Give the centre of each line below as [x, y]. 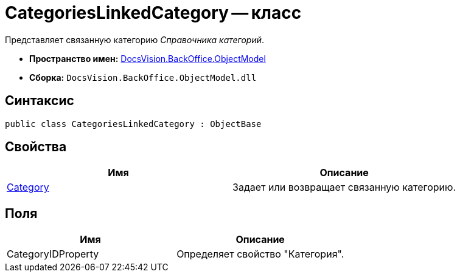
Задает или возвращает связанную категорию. [344, 187]
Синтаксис [40, 101]
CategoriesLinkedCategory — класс [153, 13]
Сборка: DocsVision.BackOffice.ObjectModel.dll [143, 77]
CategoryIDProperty [53, 254]
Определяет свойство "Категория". [260, 254]
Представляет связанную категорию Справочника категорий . [135, 39]
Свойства [36, 147]
